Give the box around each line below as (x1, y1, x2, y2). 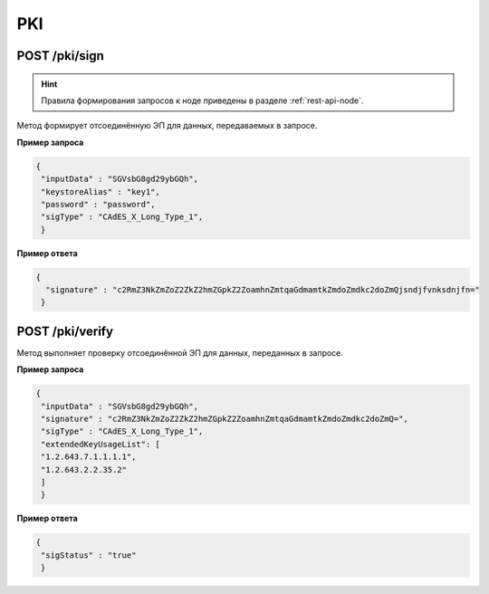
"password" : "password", (41, 199, 156, 209)
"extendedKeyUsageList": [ (41, 439, 160, 449)
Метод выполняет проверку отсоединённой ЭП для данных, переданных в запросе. (16, 347, 344, 358)
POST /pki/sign (16, 48, 104, 63)
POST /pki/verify (16, 323, 113, 339)
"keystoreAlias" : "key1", (41, 187, 160, 196)
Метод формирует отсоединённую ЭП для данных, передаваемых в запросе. (16, 120, 318, 131)
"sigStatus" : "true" (41, 550, 137, 560)
